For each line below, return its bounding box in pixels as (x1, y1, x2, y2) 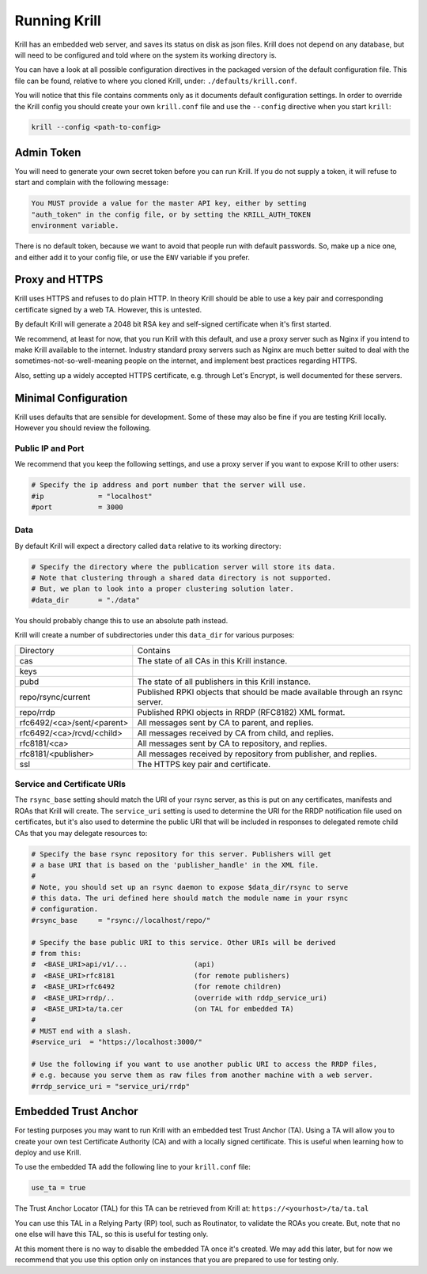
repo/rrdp (19, 706, 55, 717)
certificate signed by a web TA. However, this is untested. (14, 304, 202, 314)
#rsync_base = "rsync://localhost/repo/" (31, 916, 211, 924)
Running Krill (14, 12, 102, 29)
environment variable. (31, 221, 119, 230)
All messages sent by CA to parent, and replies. (137, 716, 314, 728)
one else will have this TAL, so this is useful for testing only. (14, 1230, 209, 1239)
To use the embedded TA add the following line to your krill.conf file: (14, 1162, 251, 1172)
